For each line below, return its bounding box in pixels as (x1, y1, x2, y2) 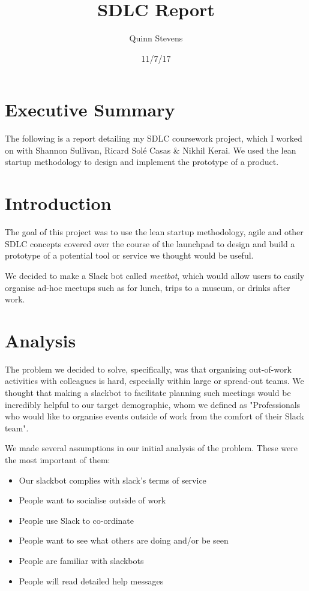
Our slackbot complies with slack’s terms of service (19, 473, 206, 486)
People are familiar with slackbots (19, 554, 144, 566)
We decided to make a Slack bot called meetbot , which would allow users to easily (5, 269, 305, 281)
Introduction (5, 191, 112, 215)
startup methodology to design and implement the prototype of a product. (5, 155, 279, 168)
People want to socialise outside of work (19, 494, 166, 506)
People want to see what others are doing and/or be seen (19, 534, 229, 547)
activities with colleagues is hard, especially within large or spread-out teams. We (5, 374, 304, 387)
